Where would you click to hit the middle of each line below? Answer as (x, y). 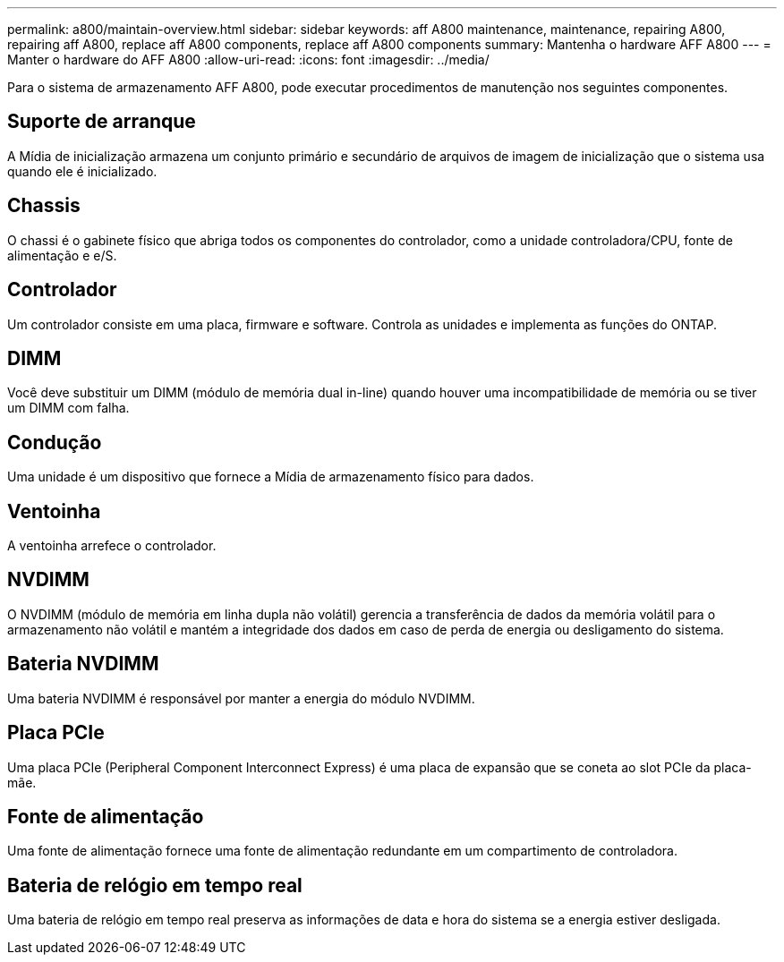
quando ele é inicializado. (82, 171)
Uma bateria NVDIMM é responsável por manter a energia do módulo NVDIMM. (241, 698)
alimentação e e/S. (62, 255)
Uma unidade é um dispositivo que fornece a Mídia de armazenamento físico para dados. (271, 477)
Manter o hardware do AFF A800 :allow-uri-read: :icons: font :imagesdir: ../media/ (248, 60)
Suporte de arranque (102, 122)
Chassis (44, 206)
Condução (55, 442)
